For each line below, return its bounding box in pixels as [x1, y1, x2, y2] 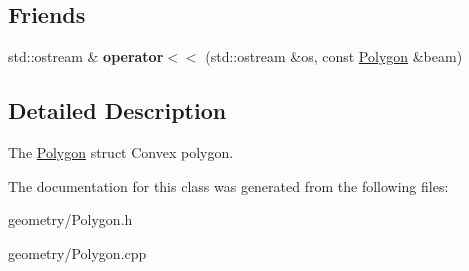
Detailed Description [8, 95, 227, 126]
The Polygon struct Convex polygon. [8, 142, 234, 162]
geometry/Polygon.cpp [8, 242, 147, 263]
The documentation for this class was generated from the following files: [8, 175, 449, 196]
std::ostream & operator [8, 46, 164, 67]
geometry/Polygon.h [8, 209, 133, 230]
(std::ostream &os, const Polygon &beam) [205, 46, 463, 67]
